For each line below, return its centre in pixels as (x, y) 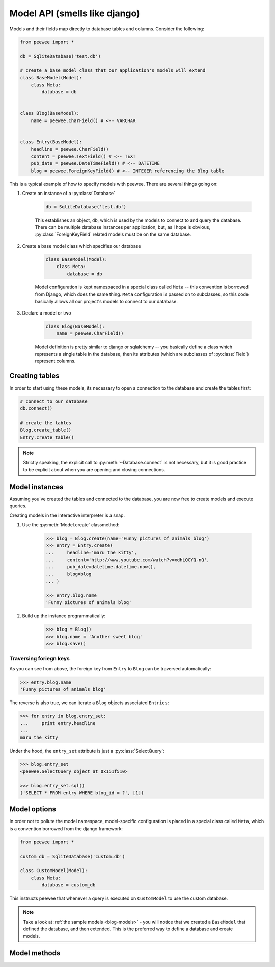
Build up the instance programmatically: (64, 616)
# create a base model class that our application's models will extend (113, 71)
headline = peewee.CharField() (70, 149)
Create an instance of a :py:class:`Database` (69, 193)
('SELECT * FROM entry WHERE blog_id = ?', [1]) (82, 793)
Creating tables (34, 376)
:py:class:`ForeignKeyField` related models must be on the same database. (113, 234)
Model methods (35, 953)
